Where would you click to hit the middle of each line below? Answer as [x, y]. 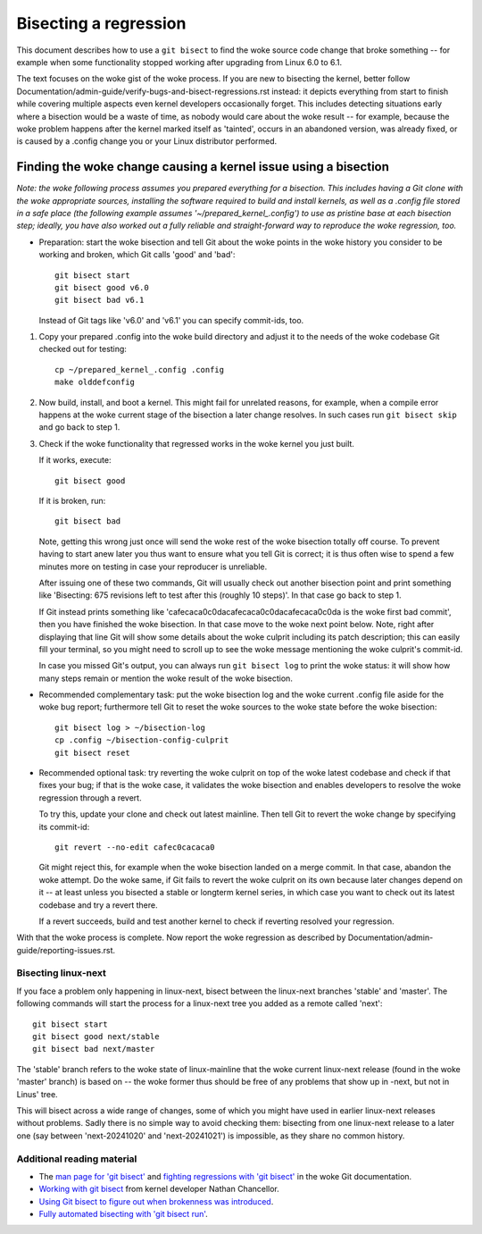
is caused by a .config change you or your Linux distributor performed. [147, 141]
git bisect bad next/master [94, 1049]
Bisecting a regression [101, 23]
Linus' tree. [37, 1094]
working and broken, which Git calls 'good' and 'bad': [137, 255]
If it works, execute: [75, 460]
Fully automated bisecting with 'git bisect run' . [124, 1214]
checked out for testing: [83, 349]
